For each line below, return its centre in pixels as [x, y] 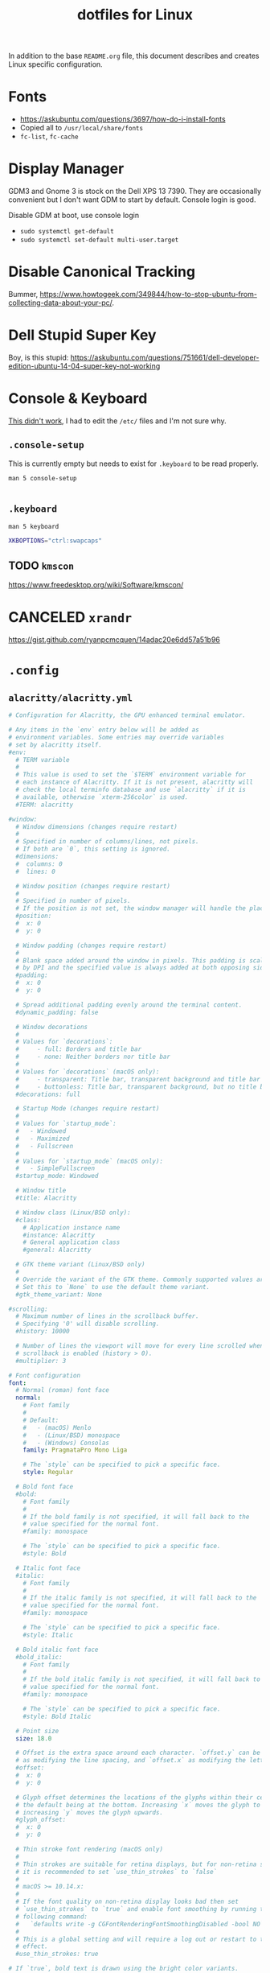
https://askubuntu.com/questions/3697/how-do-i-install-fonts [123, 119]
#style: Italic [48, 1635]
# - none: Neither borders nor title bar [93, 1057]
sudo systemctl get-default [67, 232]
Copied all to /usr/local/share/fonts [81, 128]
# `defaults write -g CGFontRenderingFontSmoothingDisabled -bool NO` [140, 1924]
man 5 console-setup [43, 478]
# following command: [52, 1917]
